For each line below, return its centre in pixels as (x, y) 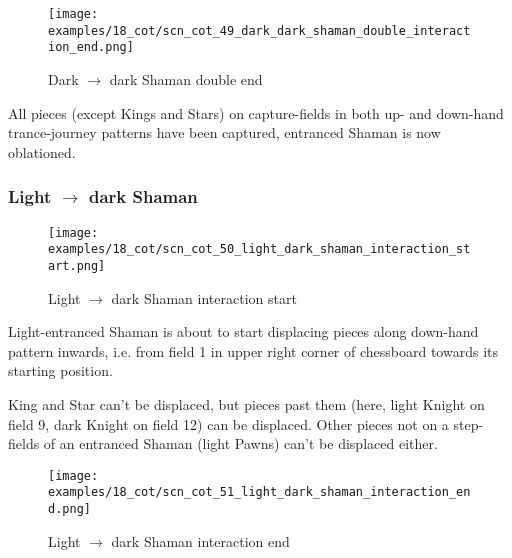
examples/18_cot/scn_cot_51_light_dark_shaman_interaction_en (259, 492)
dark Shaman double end (186, 78)
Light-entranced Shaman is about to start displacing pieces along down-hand (243, 331)
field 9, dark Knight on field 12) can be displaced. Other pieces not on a (228, 423)
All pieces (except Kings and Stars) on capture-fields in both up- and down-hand (256, 112)
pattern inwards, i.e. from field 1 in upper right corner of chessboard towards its (253, 350)
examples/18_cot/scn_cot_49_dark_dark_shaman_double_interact (259, 30)
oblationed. (42, 151)
